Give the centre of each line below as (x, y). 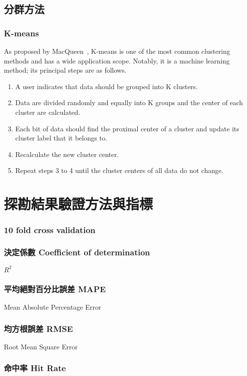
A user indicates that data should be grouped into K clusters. (106, 86)
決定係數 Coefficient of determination (77, 252)
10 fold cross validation (50, 230)
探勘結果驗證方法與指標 (79, 204)
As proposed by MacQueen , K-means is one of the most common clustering (117, 51)
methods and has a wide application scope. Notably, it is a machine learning (117, 60)
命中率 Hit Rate (35, 368)
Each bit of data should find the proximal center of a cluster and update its (127, 128)
